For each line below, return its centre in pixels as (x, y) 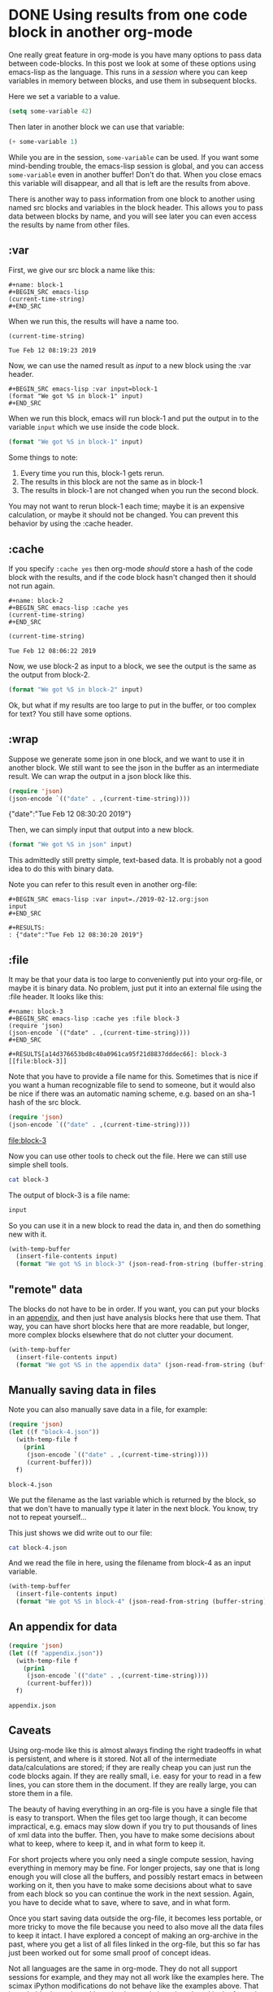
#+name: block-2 (36, 601)
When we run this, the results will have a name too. (94, 321)
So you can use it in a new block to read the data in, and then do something (135, 1225)
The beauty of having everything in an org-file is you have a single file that (133, 1808)
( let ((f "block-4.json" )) (54, 1432)
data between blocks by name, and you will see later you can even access (133, 216)
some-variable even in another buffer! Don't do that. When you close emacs (135, 174)
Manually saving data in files (82, 1390)
